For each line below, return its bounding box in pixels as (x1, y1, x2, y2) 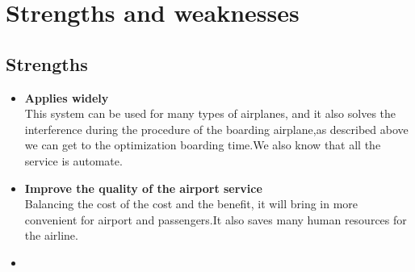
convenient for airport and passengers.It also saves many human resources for (24, 211, 407, 228)
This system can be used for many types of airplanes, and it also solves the (24, 105, 396, 122)
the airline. (24, 227, 78, 244)
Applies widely (24, 89, 109, 106)
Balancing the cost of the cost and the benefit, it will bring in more (24, 195, 358, 212)
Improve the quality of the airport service (24, 179, 262, 196)
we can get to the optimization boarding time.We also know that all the (24, 136, 381, 153)
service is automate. (24, 152, 123, 169)
